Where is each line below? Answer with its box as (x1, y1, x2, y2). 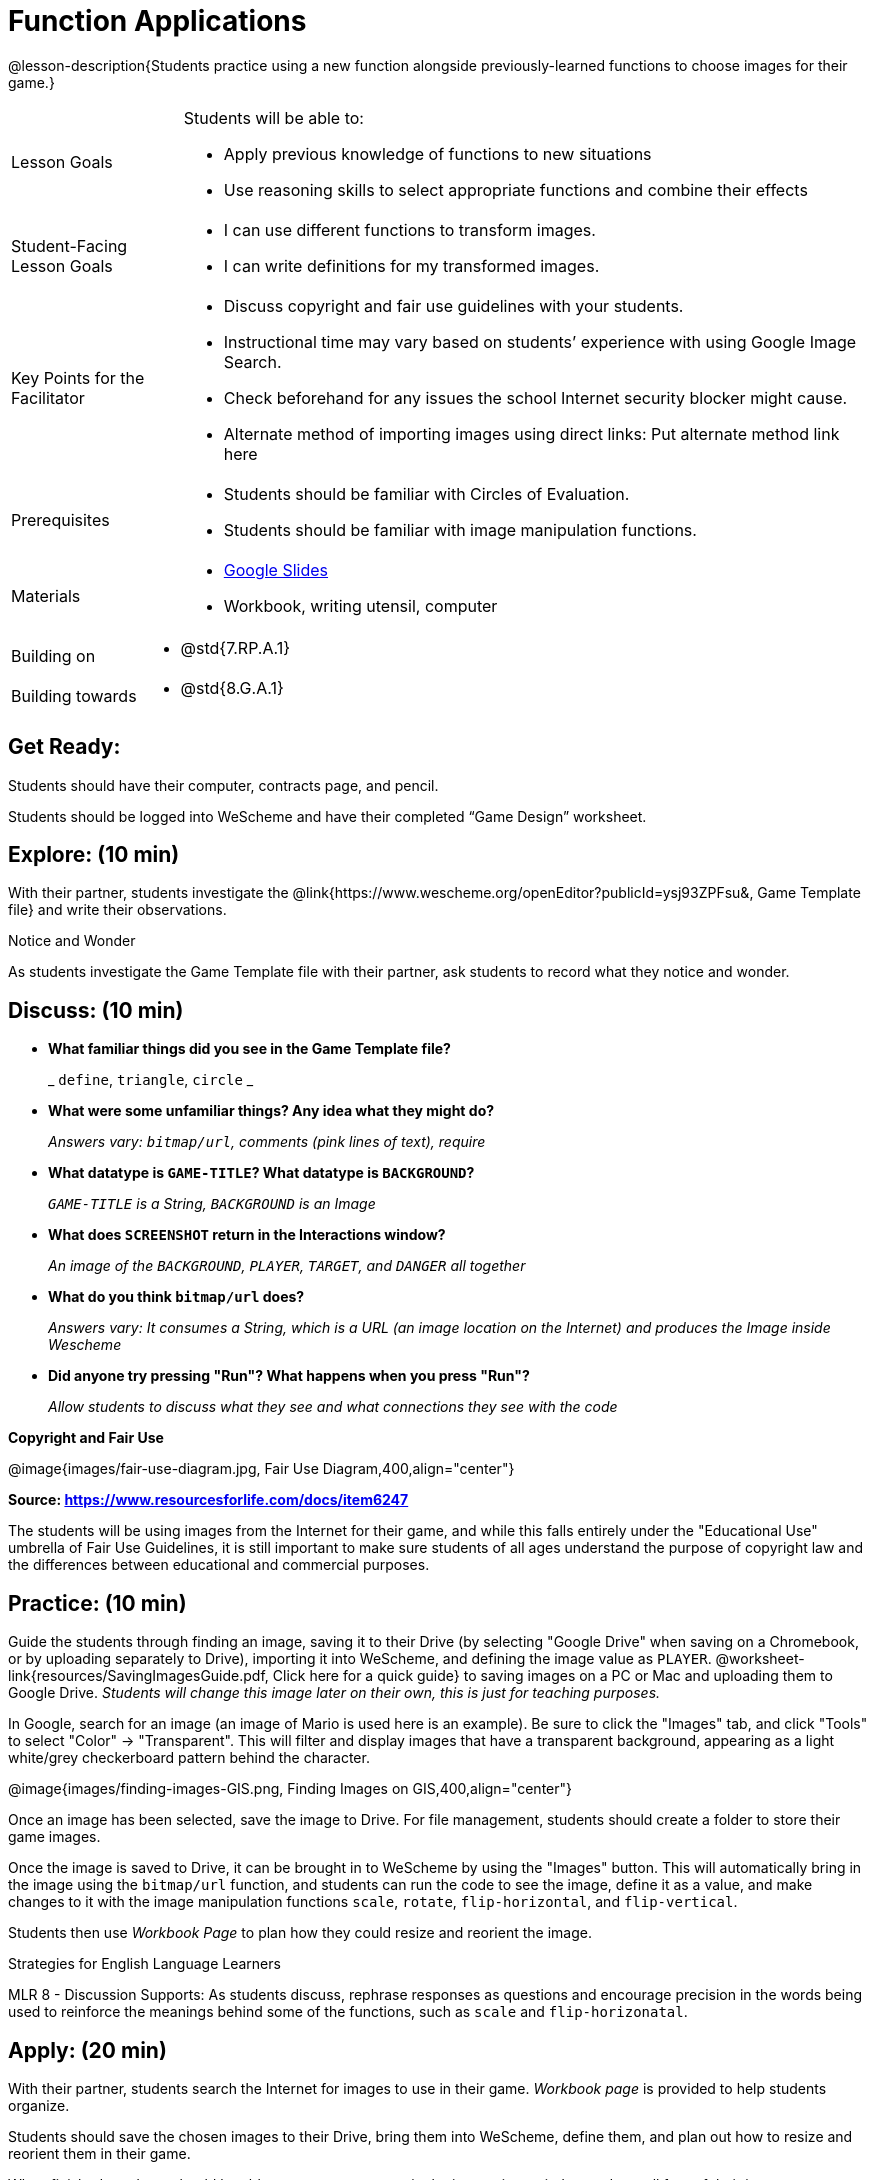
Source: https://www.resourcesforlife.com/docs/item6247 (8, 1491, 409, 1509)
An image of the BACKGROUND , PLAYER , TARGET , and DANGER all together (48, 1257, 526, 1275)
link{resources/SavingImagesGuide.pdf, (8, 1667, 269, 1685)
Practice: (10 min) (8, 1590, 187, 1616)
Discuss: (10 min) (8, 997, 184, 1023)
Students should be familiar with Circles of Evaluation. (223, 483, 630, 504)
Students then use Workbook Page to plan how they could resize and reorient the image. (8, 1924, 592, 1942)
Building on (11, 645, 96, 666)
